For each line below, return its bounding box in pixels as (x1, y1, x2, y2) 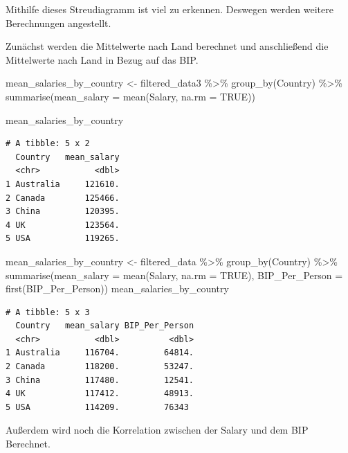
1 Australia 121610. (6, 179, 120, 189)
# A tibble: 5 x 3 (6, 307, 90, 317)
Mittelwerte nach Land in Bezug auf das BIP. (6, 52, 199, 66)
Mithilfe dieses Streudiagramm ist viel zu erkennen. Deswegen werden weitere (6, 2, 333, 16)
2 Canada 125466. (6, 193, 120, 203)
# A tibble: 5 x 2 (6, 139, 90, 149)
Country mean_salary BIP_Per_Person (15, 321, 194, 331)
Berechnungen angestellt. (6, 15, 111, 30)
